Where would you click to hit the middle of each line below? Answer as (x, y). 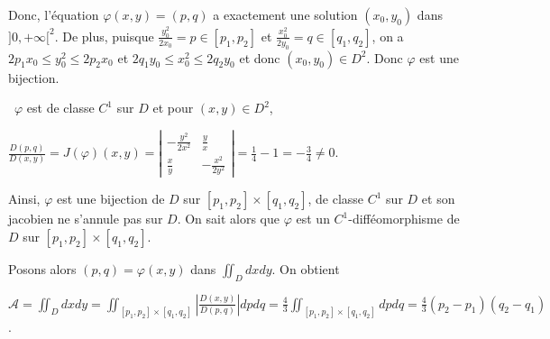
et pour (173, 108)
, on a (388, 36)
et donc (260, 57)
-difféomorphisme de (404, 219)
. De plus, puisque (104, 36)
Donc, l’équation (54, 14)
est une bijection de (110, 199)
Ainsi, (24, 199)
